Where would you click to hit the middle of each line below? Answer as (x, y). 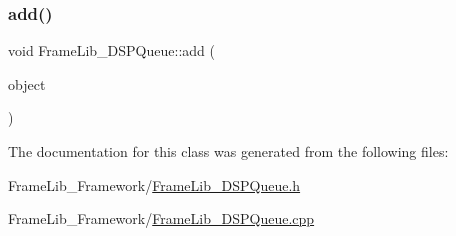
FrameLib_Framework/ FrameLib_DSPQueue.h (154, 184)
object (27, 83)
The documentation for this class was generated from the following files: (228, 151)
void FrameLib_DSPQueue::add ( (111, 50)
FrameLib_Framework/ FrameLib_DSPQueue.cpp (161, 218)
